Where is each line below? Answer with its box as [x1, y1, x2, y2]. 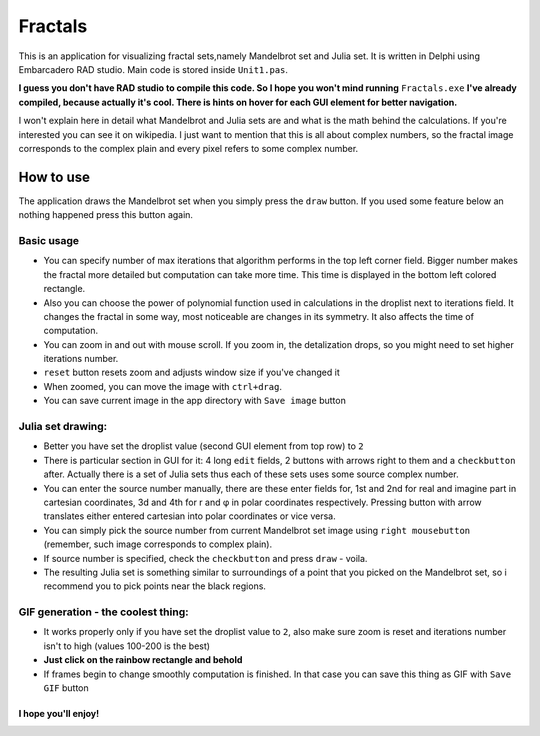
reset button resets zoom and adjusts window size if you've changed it [43, 366, 340, 379]
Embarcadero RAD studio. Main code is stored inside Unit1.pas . [18, 63, 289, 75]
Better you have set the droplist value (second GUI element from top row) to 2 [43, 440, 364, 452]
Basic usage [18, 233, 80, 247]
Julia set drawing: [18, 420, 108, 433]
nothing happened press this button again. [18, 209, 194, 221]
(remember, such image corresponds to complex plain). [43, 538, 273, 550]
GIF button [43, 681, 89, 694]
